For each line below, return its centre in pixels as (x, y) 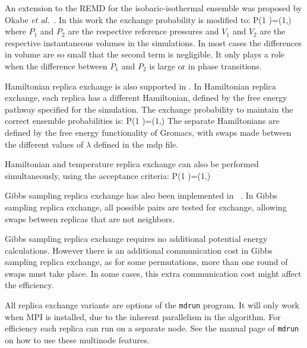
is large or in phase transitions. (205, 66)
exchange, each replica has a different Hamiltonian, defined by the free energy (146, 98)
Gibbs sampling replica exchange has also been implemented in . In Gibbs (141, 195)
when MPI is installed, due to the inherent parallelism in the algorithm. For (143, 316)
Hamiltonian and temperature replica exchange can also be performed (132, 164)
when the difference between (56, 66)
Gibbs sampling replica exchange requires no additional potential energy (136, 239)
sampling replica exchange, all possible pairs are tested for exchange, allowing (146, 207)
